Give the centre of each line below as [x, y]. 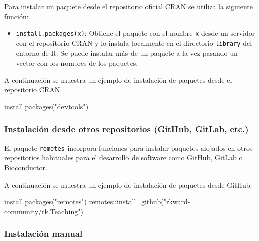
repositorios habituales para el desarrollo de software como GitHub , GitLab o [123, 158]
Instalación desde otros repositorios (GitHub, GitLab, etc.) [126, 129]
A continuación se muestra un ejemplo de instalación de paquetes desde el [118, 79]
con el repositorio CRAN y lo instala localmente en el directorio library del [134, 43]
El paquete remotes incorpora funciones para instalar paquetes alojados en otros [128, 147]
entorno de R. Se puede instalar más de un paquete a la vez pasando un [127, 53]
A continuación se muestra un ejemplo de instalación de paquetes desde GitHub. [128, 184]
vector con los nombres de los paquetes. [77, 63]
